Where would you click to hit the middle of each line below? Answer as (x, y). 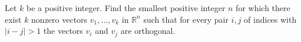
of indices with (270, 19)
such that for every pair (186, 19)
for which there (263, 8)
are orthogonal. (148, 31)
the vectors (63, 31)
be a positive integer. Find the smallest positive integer (126, 8)
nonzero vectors (59, 19)
